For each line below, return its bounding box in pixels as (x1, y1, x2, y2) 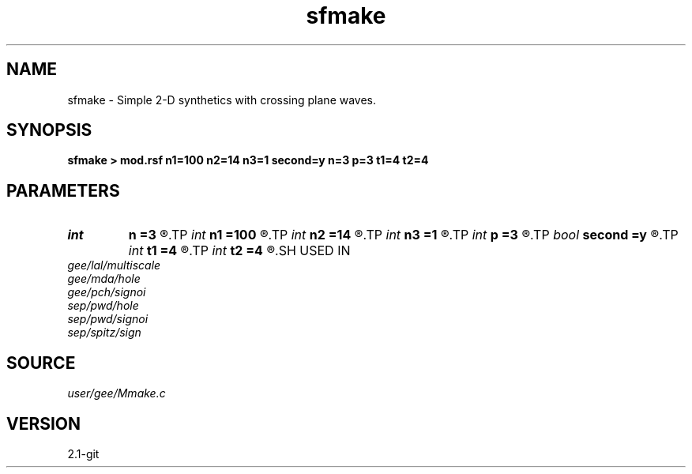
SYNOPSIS (6, 120, 92, 141)
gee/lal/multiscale (67, 258, 161, 273)
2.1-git (67, 446, 100, 461)
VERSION (6, 413, 81, 434)
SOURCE (6, 352, 76, 373)
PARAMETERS (6, 180, 120, 201)
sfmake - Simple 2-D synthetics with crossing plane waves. (67, 92, 377, 107)
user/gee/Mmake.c (67, 386, 166, 401)
